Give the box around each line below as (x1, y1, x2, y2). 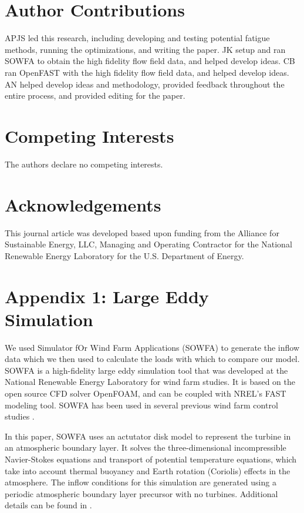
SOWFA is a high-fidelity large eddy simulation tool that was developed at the (5, 364, 288, 376)
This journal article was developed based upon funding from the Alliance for (5, 226, 279, 239)
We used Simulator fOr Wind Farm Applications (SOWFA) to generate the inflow (5, 341, 300, 353)
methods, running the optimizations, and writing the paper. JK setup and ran (5, 43, 286, 55)
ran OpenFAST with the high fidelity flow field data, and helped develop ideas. (5, 66, 289, 78)
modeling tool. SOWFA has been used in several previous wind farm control (5, 398, 278, 411)
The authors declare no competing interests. (5, 157, 163, 170)
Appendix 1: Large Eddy (5, 284, 209, 308)
